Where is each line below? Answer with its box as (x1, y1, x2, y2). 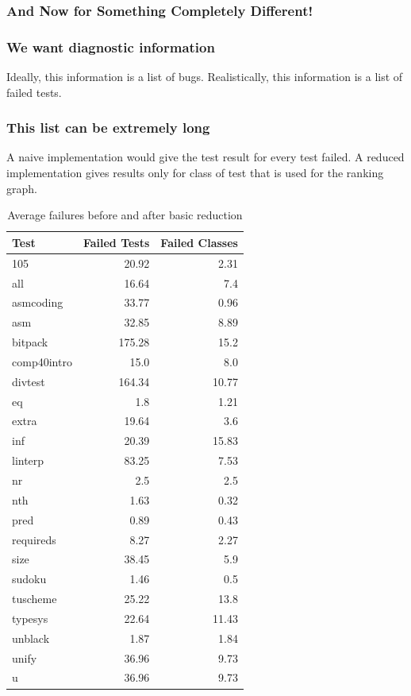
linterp (12, 452, 44, 469)
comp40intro (12, 353, 72, 369)
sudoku (12, 570, 47, 587)
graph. (6, 180, 37, 196)
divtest (12, 373, 45, 389)
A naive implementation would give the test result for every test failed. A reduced (6, 149, 405, 165)
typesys (12, 609, 48, 626)
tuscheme (12, 590, 57, 607)
